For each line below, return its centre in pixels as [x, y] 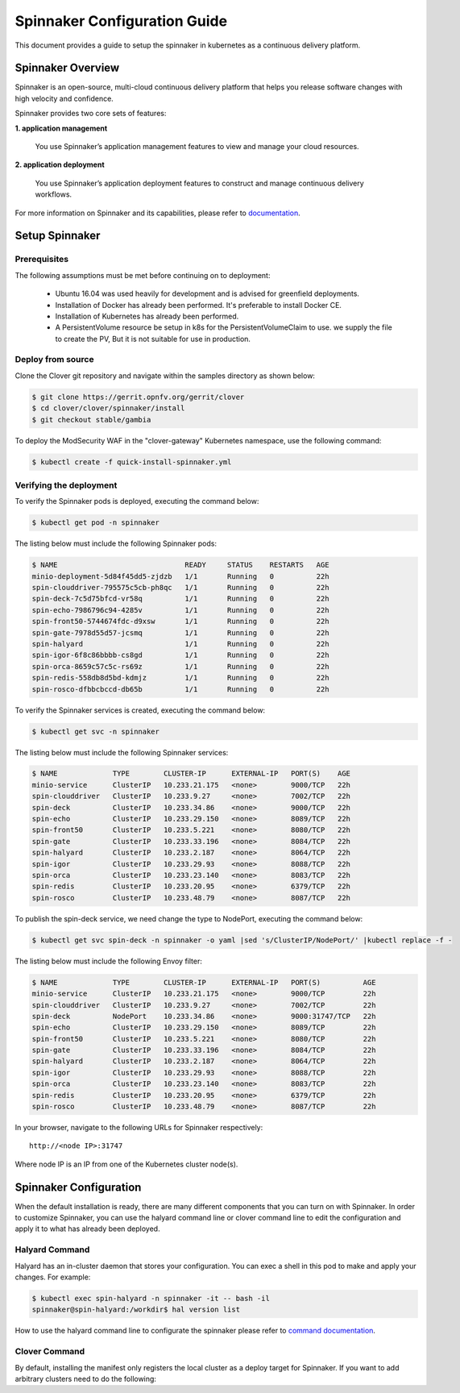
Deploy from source [54, 360]
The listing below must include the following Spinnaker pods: [116, 543]
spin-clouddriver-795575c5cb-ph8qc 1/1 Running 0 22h [180, 588]
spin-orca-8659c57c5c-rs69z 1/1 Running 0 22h [180, 666]
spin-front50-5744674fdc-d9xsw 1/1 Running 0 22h [180, 622]
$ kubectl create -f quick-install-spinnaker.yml [132, 462]
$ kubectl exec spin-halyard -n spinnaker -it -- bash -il [151, 1298]
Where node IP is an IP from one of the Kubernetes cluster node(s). [126, 1164]
